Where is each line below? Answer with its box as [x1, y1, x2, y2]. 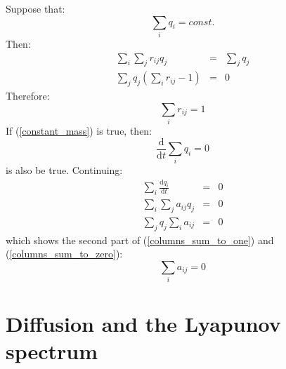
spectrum [6, 336, 98, 365]
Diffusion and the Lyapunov [6, 309, 281, 337]
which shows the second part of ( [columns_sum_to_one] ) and [6, 232, 274, 247]
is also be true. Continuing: [6, 163, 123, 177]
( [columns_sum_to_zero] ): [6, 246, 123, 261]
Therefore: [6, 88, 50, 103]
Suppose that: [6, 1, 65, 15]
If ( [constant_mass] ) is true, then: [6, 123, 152, 138]
